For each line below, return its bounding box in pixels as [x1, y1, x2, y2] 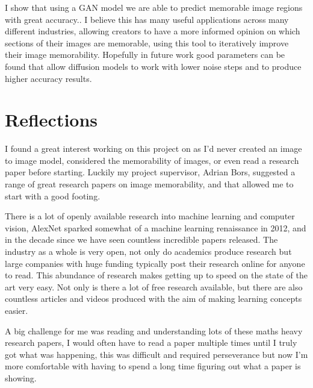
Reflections [5, 107, 98, 132]
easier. [5, 304, 28, 316]
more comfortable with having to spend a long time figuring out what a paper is [5, 360, 301, 372]
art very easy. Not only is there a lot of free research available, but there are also [5, 280, 303, 293]
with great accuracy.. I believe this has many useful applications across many [5, 13, 289, 25]
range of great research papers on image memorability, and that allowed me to [5, 178, 294, 190]
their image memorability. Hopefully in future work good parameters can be [5, 48, 285, 61]
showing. [5, 371, 37, 384]
